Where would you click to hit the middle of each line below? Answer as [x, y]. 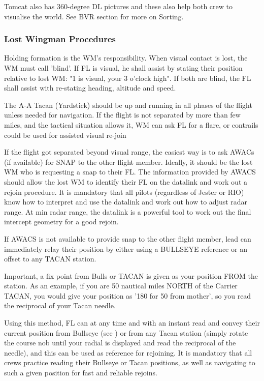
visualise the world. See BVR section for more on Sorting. [94, 16]
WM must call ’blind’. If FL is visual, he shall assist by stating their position [123, 68]
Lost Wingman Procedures [60, 39]
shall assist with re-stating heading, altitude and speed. [90, 88]
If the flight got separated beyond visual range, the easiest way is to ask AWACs [129, 152]
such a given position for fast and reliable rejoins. [81, 373]
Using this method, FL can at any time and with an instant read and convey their [132, 323]
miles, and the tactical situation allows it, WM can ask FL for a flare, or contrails [131, 124]
